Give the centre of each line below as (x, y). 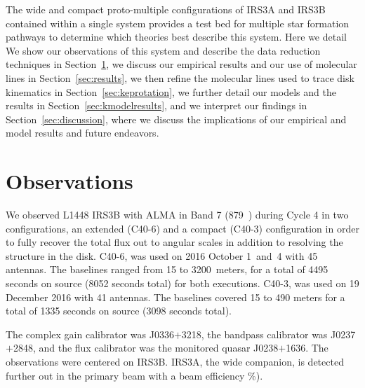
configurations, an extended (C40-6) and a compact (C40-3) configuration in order (182, 228)
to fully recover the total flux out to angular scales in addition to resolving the (174, 242)
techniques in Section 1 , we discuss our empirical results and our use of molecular (181, 64)
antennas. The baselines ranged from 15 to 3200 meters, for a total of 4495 (167, 269)
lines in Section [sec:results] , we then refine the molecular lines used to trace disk (180, 77)
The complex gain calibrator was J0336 (90, 334)
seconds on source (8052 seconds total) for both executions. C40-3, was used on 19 (182, 283)
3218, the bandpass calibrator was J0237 (268, 334)
